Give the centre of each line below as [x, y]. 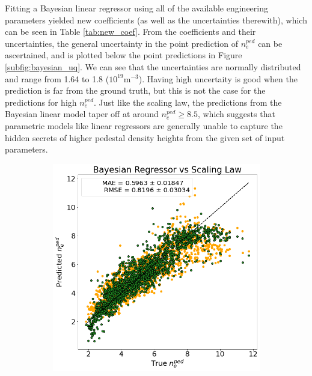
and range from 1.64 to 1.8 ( [57, 78]
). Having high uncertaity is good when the [218, 78]
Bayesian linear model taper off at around [82, 114]
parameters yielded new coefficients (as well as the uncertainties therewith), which [156, 20]
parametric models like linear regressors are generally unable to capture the [144, 125]
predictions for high [41, 102]
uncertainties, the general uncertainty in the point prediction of [121, 43]
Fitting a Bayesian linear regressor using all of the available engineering [137, 8]
